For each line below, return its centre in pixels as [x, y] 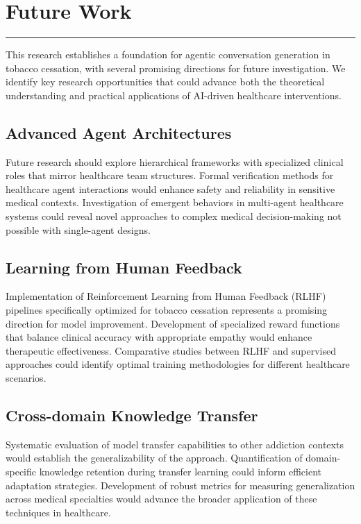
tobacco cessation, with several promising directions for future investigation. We [176, 68]
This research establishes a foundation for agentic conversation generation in [168, 54]
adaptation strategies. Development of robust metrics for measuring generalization [180, 485]
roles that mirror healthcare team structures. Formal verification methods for [170, 175]
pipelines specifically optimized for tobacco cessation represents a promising [167, 310]
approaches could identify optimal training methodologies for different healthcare [178, 364]
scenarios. [26, 378]
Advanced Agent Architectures [119, 132]
